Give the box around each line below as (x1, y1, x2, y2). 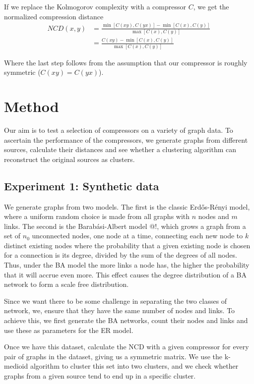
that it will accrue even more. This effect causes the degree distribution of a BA (4, 269, 247, 279)
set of (4, 230, 21, 241)
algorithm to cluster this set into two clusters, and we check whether (30, 361, 239, 371)
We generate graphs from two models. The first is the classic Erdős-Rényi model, (4, 201, 250, 212)
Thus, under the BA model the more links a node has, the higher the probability (4, 260, 250, 270)
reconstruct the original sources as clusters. (4, 154, 135, 164)
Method (4, 96, 59, 116)
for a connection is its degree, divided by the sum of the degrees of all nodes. (4, 250, 237, 260)
